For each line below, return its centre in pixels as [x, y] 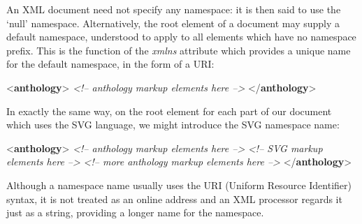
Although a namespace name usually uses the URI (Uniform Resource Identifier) [179, 185]
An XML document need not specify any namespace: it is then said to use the [174, 9]
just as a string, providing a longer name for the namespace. [135, 212]
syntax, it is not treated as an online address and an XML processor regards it [174, 199]
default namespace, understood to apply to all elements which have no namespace [181, 37]
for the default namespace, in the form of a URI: [110, 64]
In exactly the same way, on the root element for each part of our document [169, 111]
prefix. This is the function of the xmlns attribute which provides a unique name [179, 50]
